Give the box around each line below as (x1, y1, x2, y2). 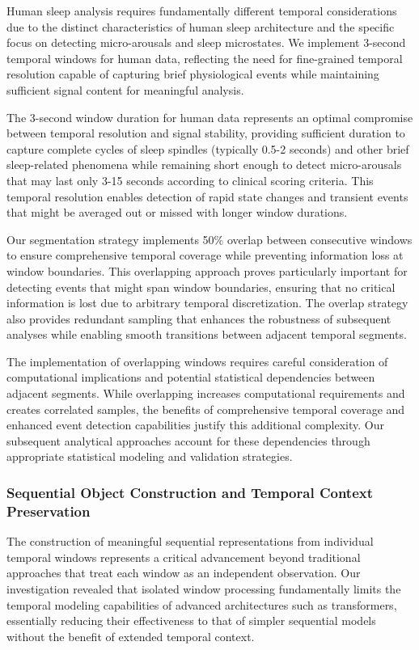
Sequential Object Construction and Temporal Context (6, 482, 374, 502)
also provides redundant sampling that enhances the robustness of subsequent (6, 310, 391, 327)
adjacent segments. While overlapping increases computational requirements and (6, 385, 405, 402)
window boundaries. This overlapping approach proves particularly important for (6, 262, 408, 279)
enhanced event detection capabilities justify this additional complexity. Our (6, 416, 384, 433)
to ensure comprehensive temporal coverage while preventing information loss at (6, 247, 404, 264)
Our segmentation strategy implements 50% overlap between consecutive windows (6, 230, 413, 247)
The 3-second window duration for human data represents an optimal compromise (6, 108, 413, 125)
